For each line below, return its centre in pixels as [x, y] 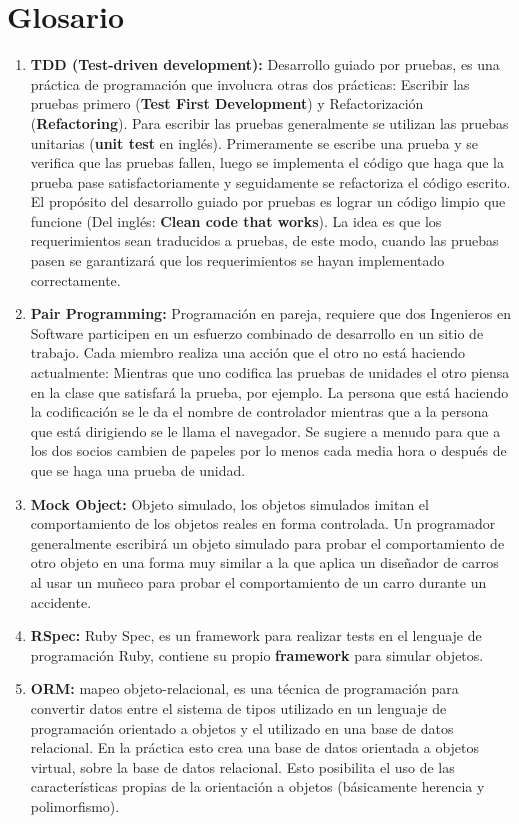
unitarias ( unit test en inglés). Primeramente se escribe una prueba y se [254, 142]
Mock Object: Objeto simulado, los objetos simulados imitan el [229, 503]
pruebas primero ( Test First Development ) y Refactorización [227, 103]
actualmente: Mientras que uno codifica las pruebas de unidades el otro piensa [270, 372]
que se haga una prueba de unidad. [138, 470]
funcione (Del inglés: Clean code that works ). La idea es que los [236, 220]
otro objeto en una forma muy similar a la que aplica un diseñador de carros [264, 562]
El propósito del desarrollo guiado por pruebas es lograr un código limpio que [268, 201]
